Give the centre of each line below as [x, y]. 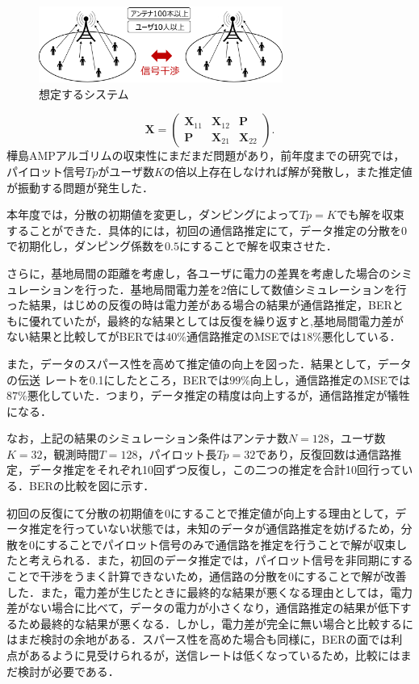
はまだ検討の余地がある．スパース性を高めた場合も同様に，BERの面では [199, 639]
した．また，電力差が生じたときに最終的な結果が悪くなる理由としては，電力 [210, 592]
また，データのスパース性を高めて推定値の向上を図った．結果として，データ [209, 363]
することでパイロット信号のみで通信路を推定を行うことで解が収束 [221, 544]
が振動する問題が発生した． [80, 187]
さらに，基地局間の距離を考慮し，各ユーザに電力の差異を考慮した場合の [199, 273]
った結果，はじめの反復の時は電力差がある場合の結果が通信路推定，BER [199, 305]
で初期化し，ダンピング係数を [86, 246]
